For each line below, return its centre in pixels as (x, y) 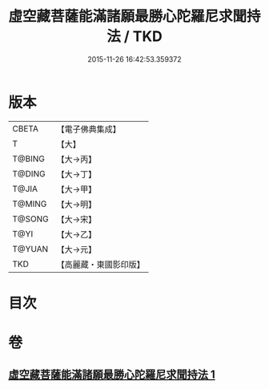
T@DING (29, 173)
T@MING (30, 204)
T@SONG (31, 219)
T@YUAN (30, 249)
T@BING (29, 159)
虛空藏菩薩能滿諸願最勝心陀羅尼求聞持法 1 (112, 375)
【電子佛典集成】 (89, 129)
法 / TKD (134, 36)
